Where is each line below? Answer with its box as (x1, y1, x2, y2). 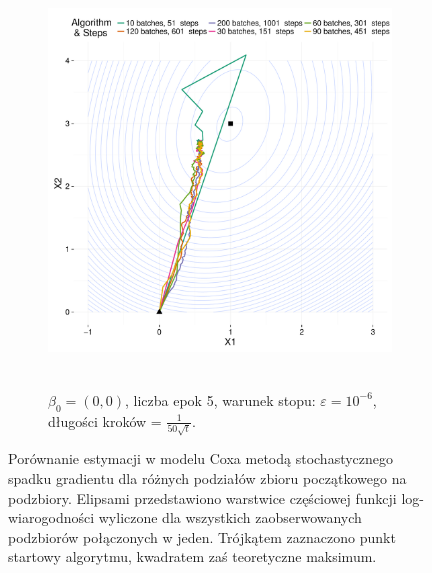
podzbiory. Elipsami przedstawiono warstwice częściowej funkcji (8, 487, 397, 508)
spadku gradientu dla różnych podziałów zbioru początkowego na (8, 468, 407, 489)
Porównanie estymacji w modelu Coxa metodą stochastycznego (8, 448, 394, 469)
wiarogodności (8, 507, 95, 528)
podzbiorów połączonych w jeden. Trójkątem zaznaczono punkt (8, 526, 396, 547)
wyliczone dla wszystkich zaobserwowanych (98, 507, 362, 528)
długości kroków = (48, 410, 162, 431)
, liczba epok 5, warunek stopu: (124, 389, 316, 410)
